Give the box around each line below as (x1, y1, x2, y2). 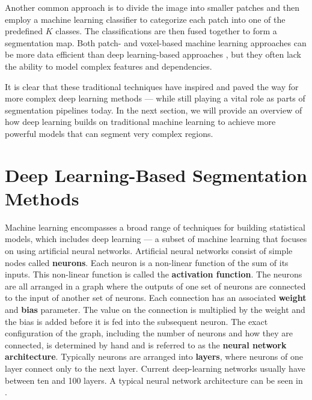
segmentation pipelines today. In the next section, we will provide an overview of (5, 103, 302, 116)
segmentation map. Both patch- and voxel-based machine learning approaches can (5, 36, 307, 49)
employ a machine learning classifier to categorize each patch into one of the (5, 13, 286, 25)
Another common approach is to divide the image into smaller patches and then (5, 1, 299, 13)
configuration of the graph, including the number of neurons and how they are (5, 327, 293, 339)
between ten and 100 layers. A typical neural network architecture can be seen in (5, 374, 303, 386)
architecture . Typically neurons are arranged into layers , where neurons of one (5, 350, 303, 363)
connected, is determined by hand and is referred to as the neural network (5, 338, 287, 351)
